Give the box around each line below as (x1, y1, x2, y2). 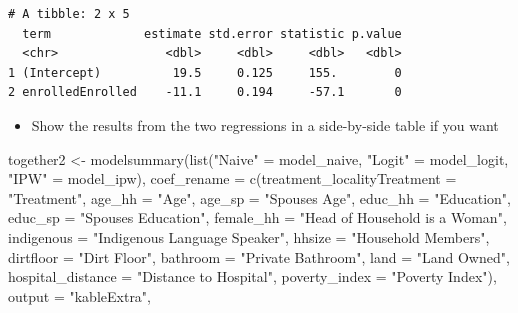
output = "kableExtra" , (8, 285, 152, 306)
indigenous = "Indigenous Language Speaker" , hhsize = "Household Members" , (8, 226, 490, 247)
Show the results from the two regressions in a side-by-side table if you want (31, 114, 499, 135)
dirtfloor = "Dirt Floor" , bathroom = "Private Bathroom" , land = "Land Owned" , (8, 246, 510, 267)
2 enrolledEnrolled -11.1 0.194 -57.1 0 (8, 85, 402, 100)
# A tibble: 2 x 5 (8, 7, 130, 21)
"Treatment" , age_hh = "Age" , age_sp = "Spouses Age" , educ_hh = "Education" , (8, 187, 511, 208)
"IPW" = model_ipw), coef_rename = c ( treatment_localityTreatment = (8, 168, 457, 189)
